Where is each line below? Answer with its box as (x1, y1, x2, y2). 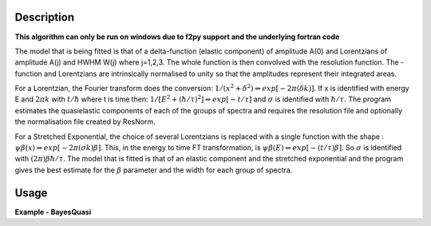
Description (14, 10, 75, 24)
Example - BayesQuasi (14, 207, 92, 216)
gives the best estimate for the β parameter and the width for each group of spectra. (14, 165, 293, 175)
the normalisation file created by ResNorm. (14, 117, 156, 127)
